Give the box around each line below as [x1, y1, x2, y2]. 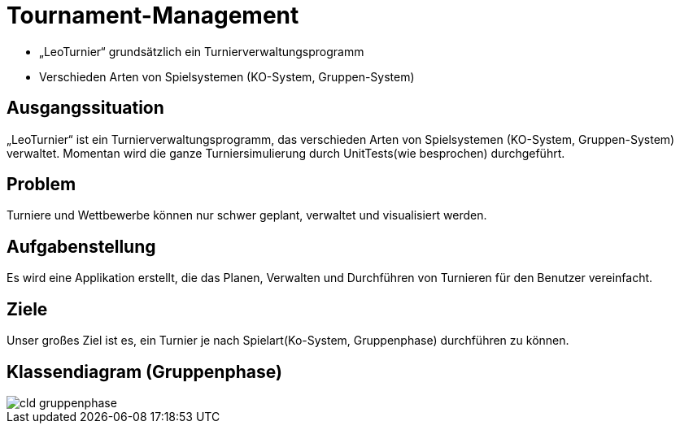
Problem [7, 174, 76, 195]
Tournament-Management [7, 2, 299, 29]
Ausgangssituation [7, 98, 164, 119]
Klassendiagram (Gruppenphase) [7, 361, 282, 382]
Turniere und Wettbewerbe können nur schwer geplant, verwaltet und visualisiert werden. [7, 208, 487, 223]
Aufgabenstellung [7, 236, 156, 257]
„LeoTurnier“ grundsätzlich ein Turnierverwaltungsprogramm [39, 44, 364, 59]
